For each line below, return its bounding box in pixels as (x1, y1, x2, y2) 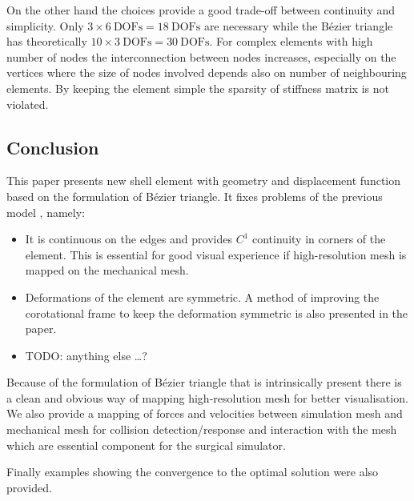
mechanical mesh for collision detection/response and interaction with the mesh (6, 421, 397, 438)
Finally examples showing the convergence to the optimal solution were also (6, 463, 379, 480)
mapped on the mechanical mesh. (25, 262, 189, 279)
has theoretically (6, 33, 87, 50)
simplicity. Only (6, 17, 84, 34)
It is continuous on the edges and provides (25, 230, 232, 247)
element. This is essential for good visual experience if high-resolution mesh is (25, 246, 407, 263)
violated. (6, 95, 49, 112)
